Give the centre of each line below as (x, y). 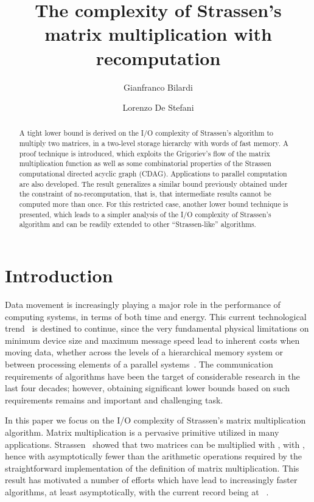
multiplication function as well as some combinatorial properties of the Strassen (145, 163)
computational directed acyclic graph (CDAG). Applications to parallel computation (153, 174)
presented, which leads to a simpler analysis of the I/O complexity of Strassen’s (145, 214)
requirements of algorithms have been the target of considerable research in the (152, 376)
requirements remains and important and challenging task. (114, 399)
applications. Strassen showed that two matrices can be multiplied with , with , (155, 444)
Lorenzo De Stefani (158, 107)
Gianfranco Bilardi (158, 87)
